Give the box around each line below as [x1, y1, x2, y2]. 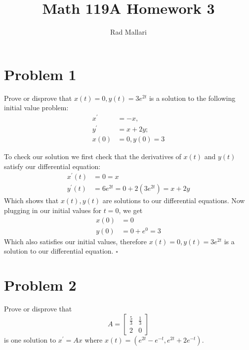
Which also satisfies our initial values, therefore [4, 236, 147, 246]
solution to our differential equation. [4, 246, 114, 256]
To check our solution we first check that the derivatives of [4, 151, 181, 162]
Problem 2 [4, 275, 77, 295]
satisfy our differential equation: [4, 161, 101, 171]
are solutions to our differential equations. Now [102, 195, 245, 206]
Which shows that [4, 195, 59, 206]
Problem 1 [4, 64, 77, 84]
